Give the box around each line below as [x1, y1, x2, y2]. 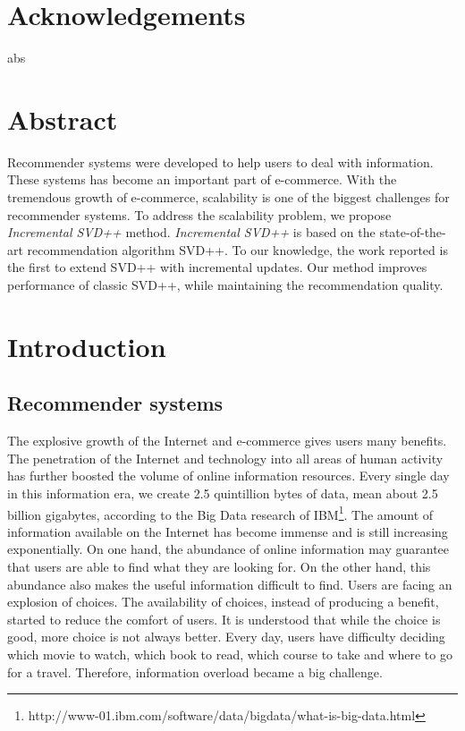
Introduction [7, 327, 166, 364]
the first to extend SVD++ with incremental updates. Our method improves [7, 258, 427, 276]
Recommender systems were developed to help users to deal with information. [7, 152, 434, 171]
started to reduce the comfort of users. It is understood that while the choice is [7, 609, 441, 628]
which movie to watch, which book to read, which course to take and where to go [7, 644, 452, 663]
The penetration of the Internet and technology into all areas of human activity [7, 448, 444, 467]
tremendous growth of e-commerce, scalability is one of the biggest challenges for [7, 188, 450, 207]
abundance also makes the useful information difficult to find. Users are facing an [7, 574, 452, 593]
